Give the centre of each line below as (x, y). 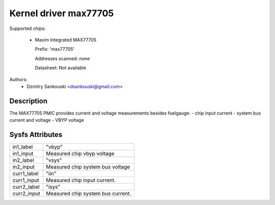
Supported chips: (28, 28)
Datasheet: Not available (61, 68)
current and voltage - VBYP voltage (47, 120)
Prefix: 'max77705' (55, 49)
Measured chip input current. (81, 180)
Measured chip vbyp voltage (80, 154)
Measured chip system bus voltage (88, 167)
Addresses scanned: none (62, 58)
